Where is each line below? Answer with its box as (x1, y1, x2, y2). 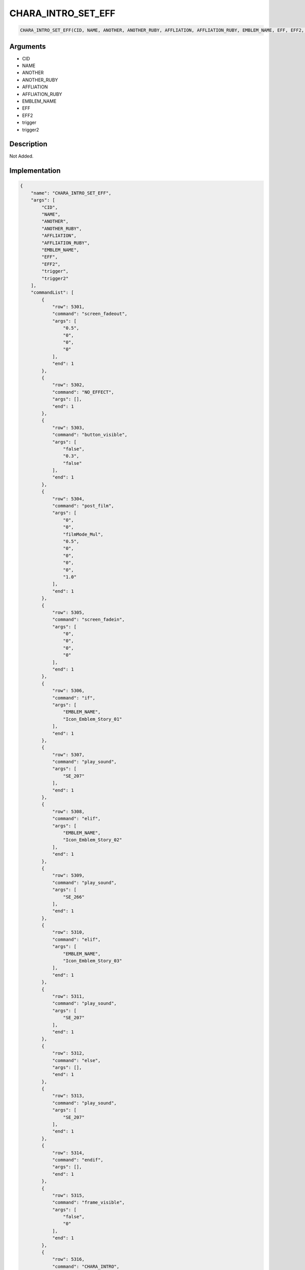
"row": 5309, (52, 873, 85, 878)
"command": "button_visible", (52, 432, 128, 438)
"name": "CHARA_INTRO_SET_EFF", (30, 190, 112, 196)
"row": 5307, (52, 752, 85, 757)
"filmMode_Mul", (63, 531, 104, 537)
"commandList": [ (30, 290, 74, 296)
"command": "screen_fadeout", (52, 311, 128, 317)
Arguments (9, 42, 46, 51)
